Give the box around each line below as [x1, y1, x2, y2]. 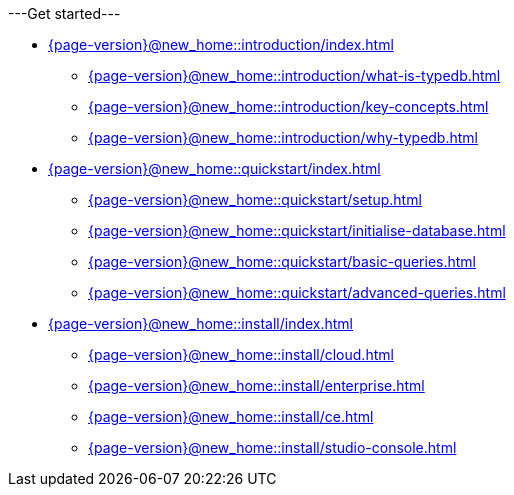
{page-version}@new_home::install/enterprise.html [88, 377, 425, 394]
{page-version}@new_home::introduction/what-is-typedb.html [88, 67, 501, 84]
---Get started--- [8, 5, 121, 22]
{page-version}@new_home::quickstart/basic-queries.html [88, 253, 476, 270]
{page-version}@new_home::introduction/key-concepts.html [88, 98, 489, 115]
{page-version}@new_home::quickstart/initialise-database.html [88, 222, 506, 239]
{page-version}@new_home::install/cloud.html [88, 346, 394, 363]
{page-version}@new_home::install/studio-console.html [88, 439, 457, 456]
